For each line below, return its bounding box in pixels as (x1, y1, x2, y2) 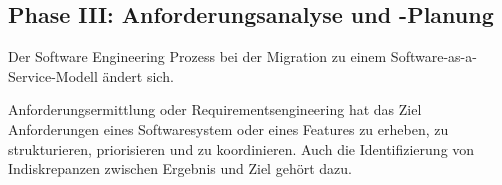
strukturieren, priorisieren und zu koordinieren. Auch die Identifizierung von (8, 138, 475, 159)
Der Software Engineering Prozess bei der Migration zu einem (8, 46, 387, 67)
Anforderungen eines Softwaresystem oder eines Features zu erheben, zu (8, 118, 449, 139)
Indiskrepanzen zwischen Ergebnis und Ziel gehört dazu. (8, 158, 352, 179)
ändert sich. (102, 65, 174, 86)
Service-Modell (8, 65, 98, 86)
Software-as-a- (390, 46, 477, 67)
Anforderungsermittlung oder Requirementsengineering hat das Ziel (8, 99, 422, 120)
